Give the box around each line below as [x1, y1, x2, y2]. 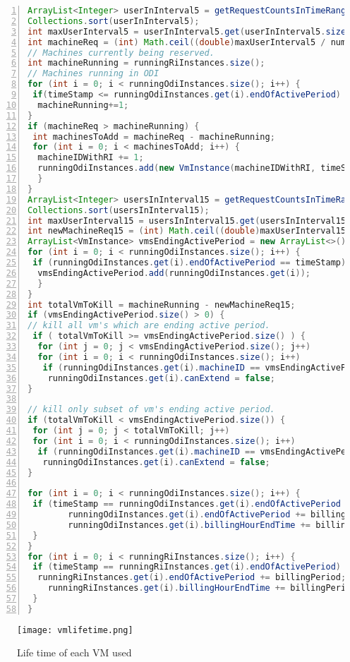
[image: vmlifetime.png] [17, 625, 133, 635]
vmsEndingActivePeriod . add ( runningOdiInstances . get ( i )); [37, 267, 310, 278]
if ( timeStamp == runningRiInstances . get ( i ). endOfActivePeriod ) [32, 562, 341, 572]
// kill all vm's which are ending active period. [28, 320, 270, 331]
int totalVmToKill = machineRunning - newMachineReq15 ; [28, 299, 296, 310]
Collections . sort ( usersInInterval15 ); [28, 205, 210, 215]
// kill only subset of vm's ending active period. [28, 404, 275, 415]
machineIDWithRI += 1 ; [37, 152, 144, 163]
